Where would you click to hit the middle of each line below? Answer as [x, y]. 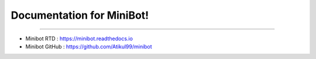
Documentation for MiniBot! [80, 15]
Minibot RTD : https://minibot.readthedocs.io [79, 39]
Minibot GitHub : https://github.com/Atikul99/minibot [89, 46]
